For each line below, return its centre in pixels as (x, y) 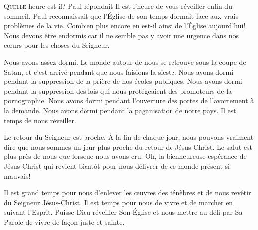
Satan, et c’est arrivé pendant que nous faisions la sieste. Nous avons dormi (119, 71)
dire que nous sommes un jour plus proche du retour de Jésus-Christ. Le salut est (128, 146)
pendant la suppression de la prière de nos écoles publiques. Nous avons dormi (123, 81)
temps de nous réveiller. (40, 120)
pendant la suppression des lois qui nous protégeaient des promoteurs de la (118, 91)
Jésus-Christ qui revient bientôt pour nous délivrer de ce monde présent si (117, 166)
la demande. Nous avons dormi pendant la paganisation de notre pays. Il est (120, 110)
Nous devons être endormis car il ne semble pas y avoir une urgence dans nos (122, 35)
